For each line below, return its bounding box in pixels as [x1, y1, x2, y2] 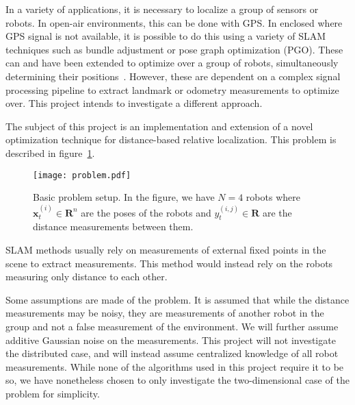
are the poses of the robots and [81, 205, 211, 219]
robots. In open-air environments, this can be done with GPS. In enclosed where [5, 15, 343, 29]
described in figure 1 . [5, 145, 95, 160]
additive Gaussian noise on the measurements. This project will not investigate [5, 332, 336, 347]
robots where [246, 190, 300, 204]
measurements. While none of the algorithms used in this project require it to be [5, 359, 344, 373]
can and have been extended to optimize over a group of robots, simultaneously [5, 56, 339, 70]
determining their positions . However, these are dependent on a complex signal [5, 69, 341, 83]
